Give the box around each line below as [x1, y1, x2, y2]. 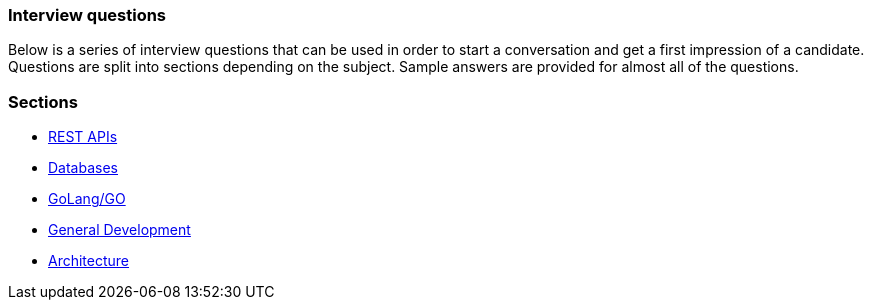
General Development [48, 221, 191, 239]
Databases [48, 159, 118, 177]
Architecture [48, 252, 130, 270]
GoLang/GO [48, 190, 126, 208]
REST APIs [48, 128, 118, 146]
